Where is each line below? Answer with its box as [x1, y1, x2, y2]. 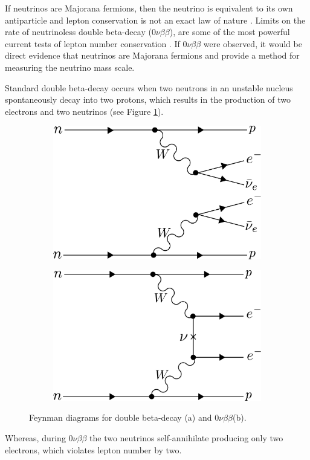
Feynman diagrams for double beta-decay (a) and [29, 411, 212, 424]
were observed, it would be [203, 37, 302, 50]
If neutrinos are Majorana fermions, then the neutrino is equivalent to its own [5, 2, 293, 14]
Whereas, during [5, 432, 66, 444]
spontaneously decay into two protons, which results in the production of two [5, 93, 291, 106]
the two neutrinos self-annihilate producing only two [89, 432, 283, 444]
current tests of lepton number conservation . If [5, 37, 180, 50]
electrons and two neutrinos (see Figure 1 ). [5, 105, 164, 117]
